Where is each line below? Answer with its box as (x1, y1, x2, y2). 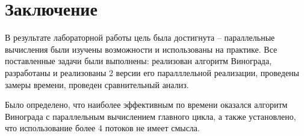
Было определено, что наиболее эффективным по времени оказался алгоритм (5, 98, 288, 111)
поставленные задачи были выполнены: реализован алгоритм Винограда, (5, 55, 272, 67)
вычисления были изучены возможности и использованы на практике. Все (5, 43, 278, 55)
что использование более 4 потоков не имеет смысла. (5, 122, 200, 134)
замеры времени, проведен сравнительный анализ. (5, 78, 189, 90)
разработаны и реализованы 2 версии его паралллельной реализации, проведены (5, 66, 299, 78)
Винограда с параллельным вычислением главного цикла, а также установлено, (5, 110, 296, 122)
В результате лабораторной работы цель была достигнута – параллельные (5, 31, 275, 44)
